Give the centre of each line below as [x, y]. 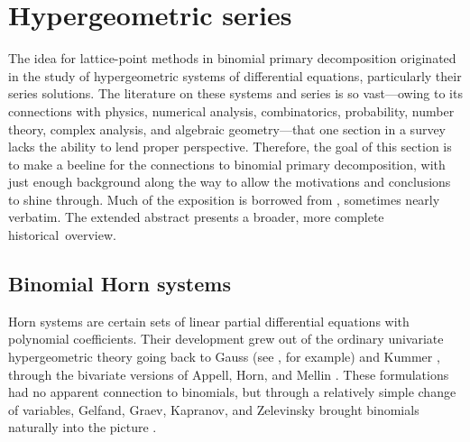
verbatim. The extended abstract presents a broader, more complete [196, 217]
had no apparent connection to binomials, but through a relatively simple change [232, 392]
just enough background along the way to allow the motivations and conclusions [230, 182]
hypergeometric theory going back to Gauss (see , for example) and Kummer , [224, 357]
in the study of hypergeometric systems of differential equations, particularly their [235, 75]
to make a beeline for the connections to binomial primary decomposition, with [227, 164]
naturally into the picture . [83, 427]
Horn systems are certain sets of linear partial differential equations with [209, 321]
